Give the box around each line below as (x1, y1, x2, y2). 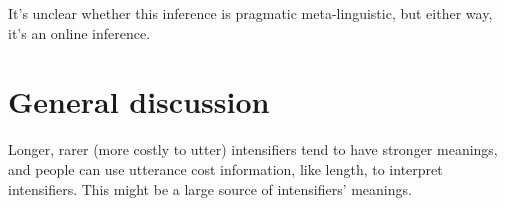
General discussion (8, 81, 270, 122)
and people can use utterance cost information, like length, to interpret (8, 158, 443, 179)
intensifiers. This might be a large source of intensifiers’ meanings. (8, 178, 412, 199)
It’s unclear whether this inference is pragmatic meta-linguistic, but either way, (8, 3, 493, 23)
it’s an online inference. (8, 22, 151, 43)
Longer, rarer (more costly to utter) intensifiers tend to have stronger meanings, (8, 139, 498, 160)
